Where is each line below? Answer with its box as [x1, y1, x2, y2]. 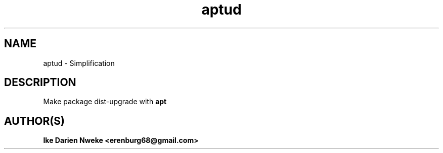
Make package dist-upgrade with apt [43, 97, 167, 106]
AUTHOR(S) [4, 114, 65, 127]
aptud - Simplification [43, 58, 115, 67]
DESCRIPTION [4, 76, 76, 89]
